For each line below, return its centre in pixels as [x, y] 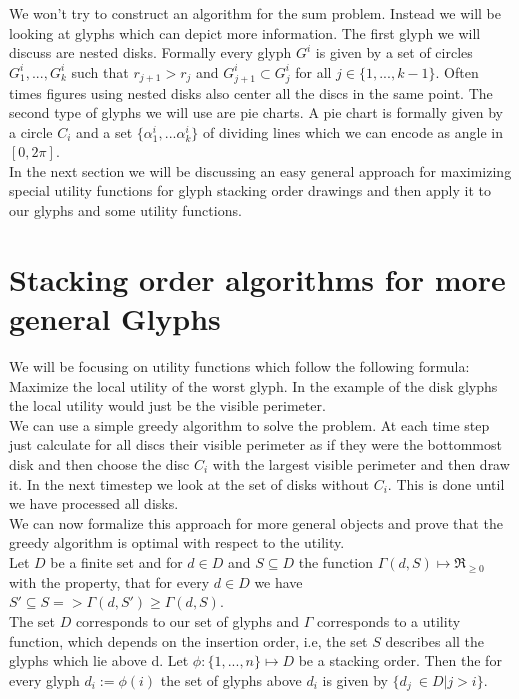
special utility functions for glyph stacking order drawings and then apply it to [250, 190]
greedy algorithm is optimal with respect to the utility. [177, 542]
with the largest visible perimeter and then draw [361, 463]
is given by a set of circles [394, 52]
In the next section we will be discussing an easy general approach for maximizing [260, 170]
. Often [457, 71]
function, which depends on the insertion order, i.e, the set [188, 640]
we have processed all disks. [94, 503]
